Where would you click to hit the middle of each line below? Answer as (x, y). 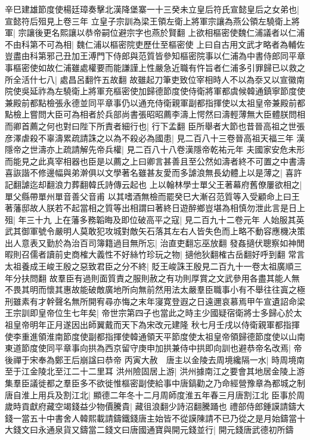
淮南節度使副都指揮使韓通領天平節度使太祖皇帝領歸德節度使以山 (171, 336)
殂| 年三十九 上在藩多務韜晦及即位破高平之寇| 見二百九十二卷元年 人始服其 (151, 219)
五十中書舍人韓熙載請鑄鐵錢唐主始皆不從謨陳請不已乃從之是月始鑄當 (163, 418)
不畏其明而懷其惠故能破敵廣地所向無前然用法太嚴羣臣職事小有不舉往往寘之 (151, 289)
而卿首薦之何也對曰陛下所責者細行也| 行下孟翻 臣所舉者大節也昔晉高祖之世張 (155, 126)
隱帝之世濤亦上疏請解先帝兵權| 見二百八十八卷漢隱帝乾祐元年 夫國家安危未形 (155, 149)
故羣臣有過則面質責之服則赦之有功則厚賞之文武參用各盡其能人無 (174, 278)
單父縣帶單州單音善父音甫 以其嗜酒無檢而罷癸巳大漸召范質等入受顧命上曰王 (152, 196)
